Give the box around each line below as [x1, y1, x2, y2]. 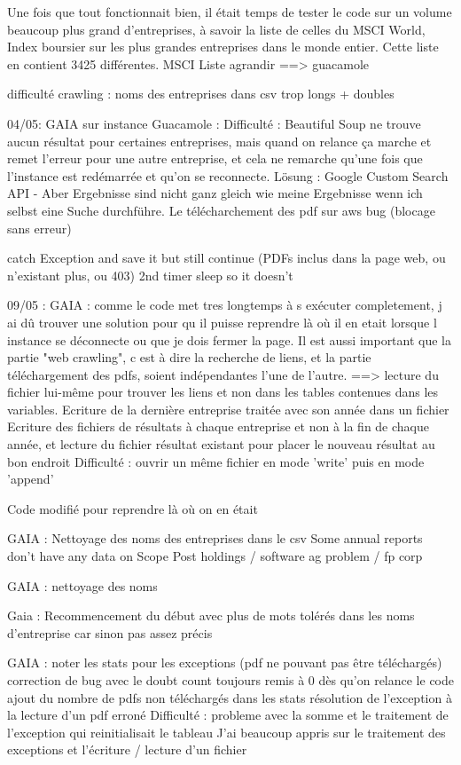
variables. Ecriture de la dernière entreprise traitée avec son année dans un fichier [7, 399, 449, 418]
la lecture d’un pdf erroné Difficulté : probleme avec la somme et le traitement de [7, 706, 449, 724]
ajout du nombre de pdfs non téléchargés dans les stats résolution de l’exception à [7, 688, 452, 706]
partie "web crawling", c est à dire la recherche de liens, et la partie [7, 348, 371, 367]
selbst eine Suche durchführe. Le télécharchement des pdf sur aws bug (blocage [7, 201, 435, 219]
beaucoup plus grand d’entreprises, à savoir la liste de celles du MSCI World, [7, 20, 426, 38]
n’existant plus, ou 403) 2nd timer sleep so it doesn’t [7, 265, 293, 284]
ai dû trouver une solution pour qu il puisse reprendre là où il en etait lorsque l [7, 312, 437, 331]
